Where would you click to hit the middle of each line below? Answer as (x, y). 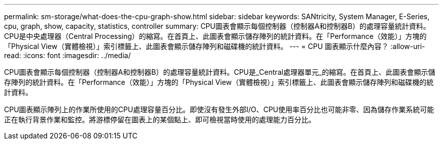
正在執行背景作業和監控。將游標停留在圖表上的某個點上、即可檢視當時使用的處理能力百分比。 (160, 119)
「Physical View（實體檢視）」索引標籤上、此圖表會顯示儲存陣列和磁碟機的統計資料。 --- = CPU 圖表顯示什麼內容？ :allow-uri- (215, 46)
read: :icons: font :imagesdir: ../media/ (68, 55)
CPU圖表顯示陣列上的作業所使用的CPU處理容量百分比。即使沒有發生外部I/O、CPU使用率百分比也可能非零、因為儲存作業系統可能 (219, 109)
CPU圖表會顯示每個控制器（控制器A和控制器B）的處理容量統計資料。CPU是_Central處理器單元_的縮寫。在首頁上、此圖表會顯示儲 (220, 72)
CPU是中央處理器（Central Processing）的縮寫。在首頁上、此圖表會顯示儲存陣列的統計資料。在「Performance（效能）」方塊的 (215, 36)
